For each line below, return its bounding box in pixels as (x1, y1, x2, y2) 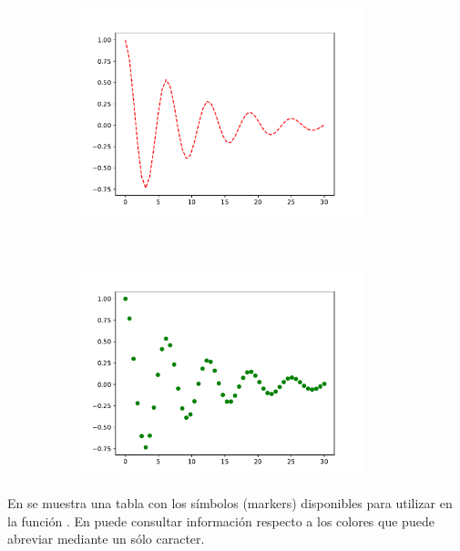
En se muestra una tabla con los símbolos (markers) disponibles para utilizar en (7, 494, 453, 513)
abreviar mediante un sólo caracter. (7, 529, 205, 548)
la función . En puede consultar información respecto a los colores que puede (7, 511, 434, 530)
